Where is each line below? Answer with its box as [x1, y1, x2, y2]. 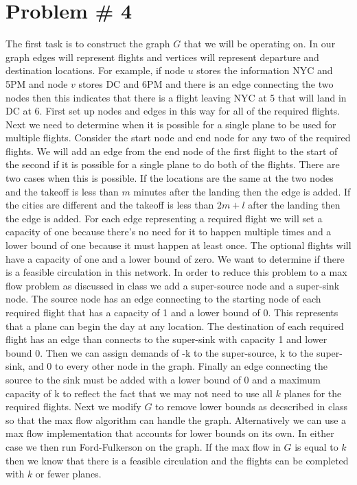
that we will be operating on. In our [183, 36, 336, 51]
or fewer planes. [35, 466, 102, 481]
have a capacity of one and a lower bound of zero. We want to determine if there [5, 251, 345, 265]
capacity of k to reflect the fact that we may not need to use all [5, 386, 273, 400]
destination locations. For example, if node [5, 63, 185, 78]
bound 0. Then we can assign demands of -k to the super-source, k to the [5, 345, 314, 359]
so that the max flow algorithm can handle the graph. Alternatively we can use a [5, 412, 347, 427]
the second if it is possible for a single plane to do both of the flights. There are [5, 157, 340, 171]
